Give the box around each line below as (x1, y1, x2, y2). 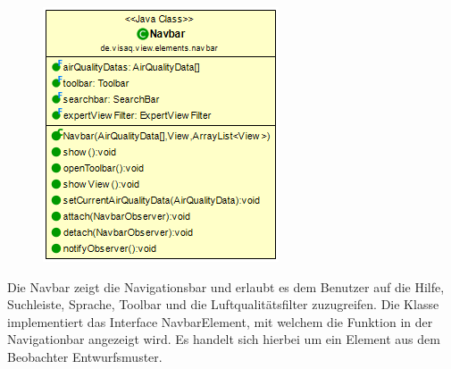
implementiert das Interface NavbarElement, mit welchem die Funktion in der (7, 312, 433, 331)
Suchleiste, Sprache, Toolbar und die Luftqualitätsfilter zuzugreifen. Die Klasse (7, 295, 439, 314)
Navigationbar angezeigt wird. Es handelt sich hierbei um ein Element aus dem (7, 330, 440, 348)
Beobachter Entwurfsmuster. (7, 347, 163, 365)
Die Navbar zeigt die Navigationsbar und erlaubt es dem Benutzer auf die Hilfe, (7, 277, 445, 296)
